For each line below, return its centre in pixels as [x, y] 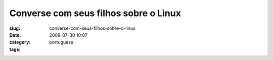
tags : [15, 49]
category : [20, 42]
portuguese [61, 42]
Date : [15, 35]
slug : [15, 28]
